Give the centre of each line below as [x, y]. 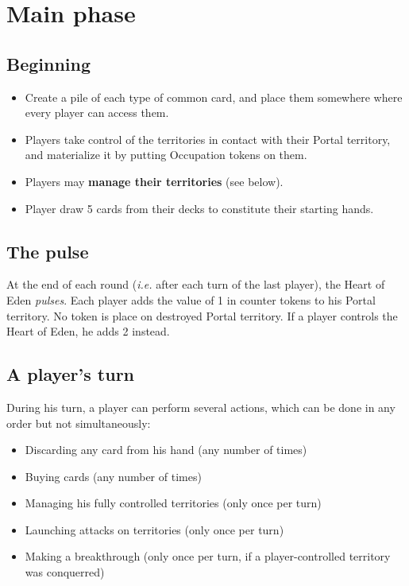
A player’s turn [71, 374]
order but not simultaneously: [79, 423]
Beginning [49, 63]
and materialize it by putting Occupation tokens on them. [166, 155]
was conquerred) [65, 572]
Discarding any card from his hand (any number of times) [166, 450]
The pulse [48, 251]
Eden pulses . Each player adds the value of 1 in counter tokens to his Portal [191, 299]
